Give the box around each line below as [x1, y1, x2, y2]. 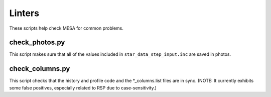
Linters [9, 8, 40, 19]
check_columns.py [9, 64, 70, 73]
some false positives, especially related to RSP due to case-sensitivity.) [9, 84, 157, 90]
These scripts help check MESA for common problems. [9, 25, 124, 31]
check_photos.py [9, 38, 65, 47]
